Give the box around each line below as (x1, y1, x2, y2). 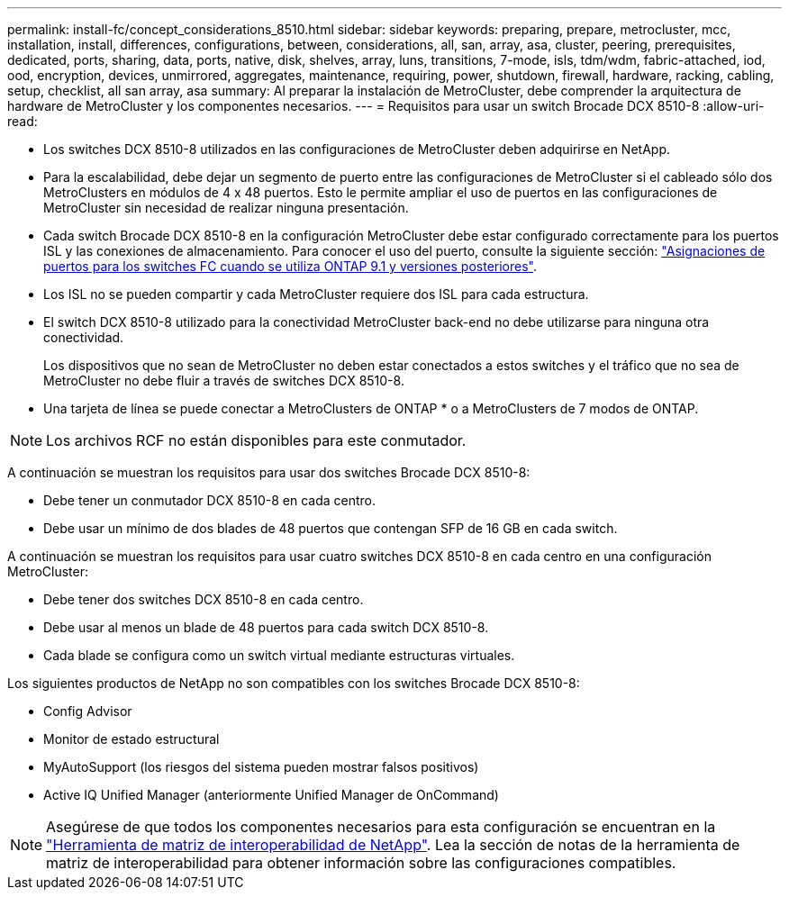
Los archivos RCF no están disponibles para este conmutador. (46, 431, 467, 449)
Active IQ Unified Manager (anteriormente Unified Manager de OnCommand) (43, 787, 499, 802)
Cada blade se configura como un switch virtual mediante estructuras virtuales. (43, 648, 515, 663)
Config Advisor (43, 703, 132, 719)
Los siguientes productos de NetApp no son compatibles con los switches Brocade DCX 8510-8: (7, 675, 580, 691)
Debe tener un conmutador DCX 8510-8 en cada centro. (43, 493, 376, 508)
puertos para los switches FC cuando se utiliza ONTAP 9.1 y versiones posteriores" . (43, 258, 538, 274)
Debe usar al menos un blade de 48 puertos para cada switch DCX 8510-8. (43, 620, 489, 635)
